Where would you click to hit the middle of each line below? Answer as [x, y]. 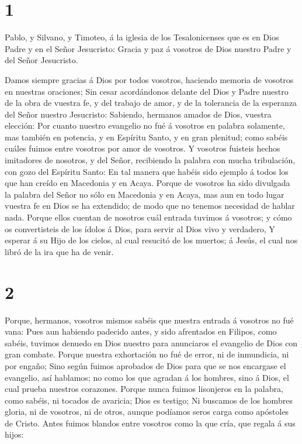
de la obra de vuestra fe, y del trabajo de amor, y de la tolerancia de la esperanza [151, 103]
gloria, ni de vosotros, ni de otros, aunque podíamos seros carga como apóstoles [147, 412]
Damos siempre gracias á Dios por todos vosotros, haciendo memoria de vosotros [149, 79]
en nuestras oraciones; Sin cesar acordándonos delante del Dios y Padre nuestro [147, 91]
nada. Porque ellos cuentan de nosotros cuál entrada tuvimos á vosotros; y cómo [148, 217]
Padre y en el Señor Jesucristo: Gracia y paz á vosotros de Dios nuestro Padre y [148, 48]
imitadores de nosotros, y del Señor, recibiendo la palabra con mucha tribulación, [150, 160]
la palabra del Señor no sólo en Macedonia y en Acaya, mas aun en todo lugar [145, 194]
